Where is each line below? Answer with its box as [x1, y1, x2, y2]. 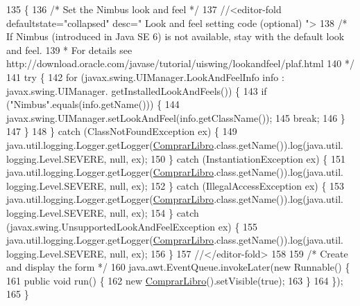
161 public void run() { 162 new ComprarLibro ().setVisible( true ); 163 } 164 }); [6, 273, 343, 287]
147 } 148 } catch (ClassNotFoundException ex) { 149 [6, 124, 237, 138]
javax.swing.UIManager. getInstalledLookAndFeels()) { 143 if [6, 83, 267, 98]
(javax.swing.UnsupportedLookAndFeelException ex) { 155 [6, 219, 258, 233]
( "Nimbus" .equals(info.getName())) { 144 [6, 97, 180, 111]
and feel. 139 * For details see [6, 42, 132, 57]
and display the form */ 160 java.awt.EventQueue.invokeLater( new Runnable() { [6, 260, 350, 274]
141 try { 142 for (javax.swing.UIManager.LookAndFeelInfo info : [6, 69, 284, 84]
